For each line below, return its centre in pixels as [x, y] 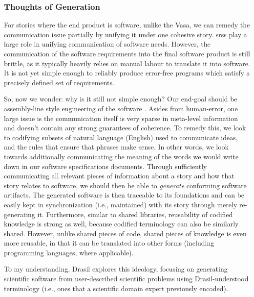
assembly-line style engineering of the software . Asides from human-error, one [121, 108]
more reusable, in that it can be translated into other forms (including [109, 243]
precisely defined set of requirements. [59, 82]
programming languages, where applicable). [69, 252]
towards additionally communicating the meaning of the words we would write [121, 156]
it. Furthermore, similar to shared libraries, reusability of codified [135, 214]
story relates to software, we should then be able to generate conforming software [125, 185]
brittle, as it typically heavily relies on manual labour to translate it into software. [127, 63]
